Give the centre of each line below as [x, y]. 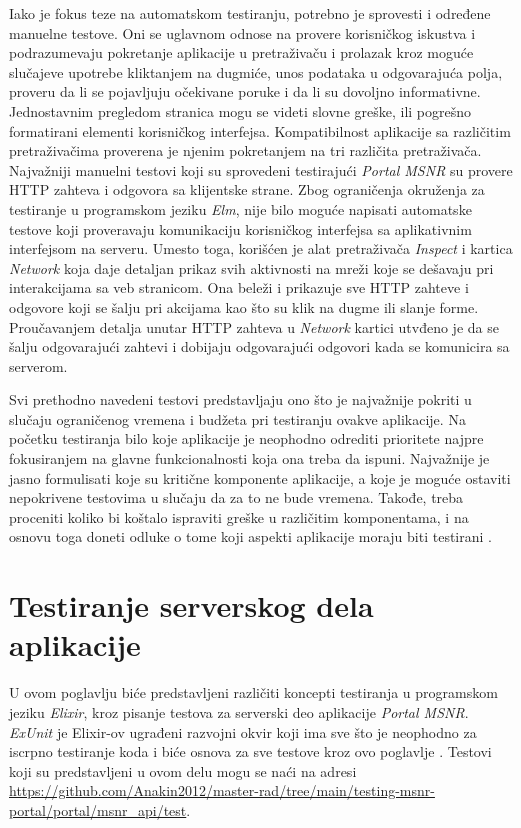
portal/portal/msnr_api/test [98, 809]
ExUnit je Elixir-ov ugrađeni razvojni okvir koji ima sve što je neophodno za [243, 731]
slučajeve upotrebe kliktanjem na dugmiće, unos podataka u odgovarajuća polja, [256, 71]
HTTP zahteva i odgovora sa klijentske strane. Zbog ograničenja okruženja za [247, 189]
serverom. [38, 365]
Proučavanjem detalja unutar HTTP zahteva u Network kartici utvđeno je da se [254, 326]
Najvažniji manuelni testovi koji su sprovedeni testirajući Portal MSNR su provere [261, 169]
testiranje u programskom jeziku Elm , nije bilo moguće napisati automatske [240, 208]
